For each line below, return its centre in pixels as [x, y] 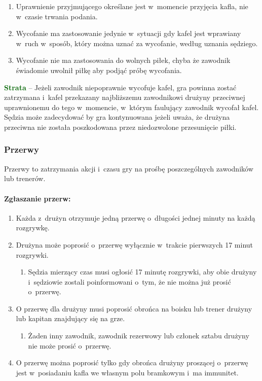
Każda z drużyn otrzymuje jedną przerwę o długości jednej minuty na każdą [136, 217]
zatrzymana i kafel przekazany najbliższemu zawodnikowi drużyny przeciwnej [125, 97]
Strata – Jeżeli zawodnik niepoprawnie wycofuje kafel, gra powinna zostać [120, 87]
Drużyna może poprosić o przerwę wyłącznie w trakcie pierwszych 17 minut [135, 244]
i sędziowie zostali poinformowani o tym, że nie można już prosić [129, 281]
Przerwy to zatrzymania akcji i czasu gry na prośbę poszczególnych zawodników [129, 168]
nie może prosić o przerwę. [70, 345]
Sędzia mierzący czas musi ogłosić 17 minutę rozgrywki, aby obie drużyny [142, 272]
